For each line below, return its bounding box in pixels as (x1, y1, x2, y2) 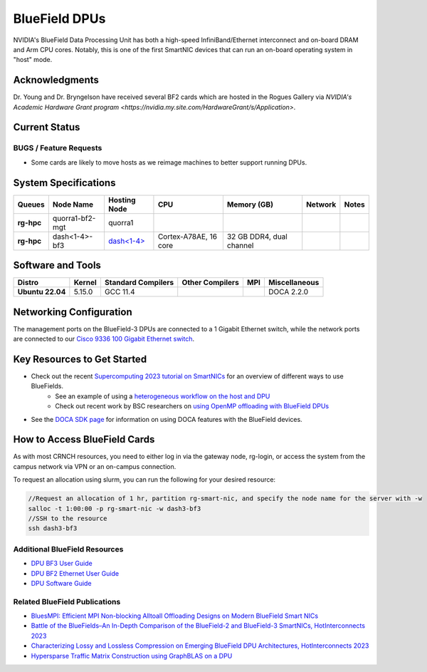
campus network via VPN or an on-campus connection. (13, 462, 176, 470)
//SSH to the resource (28, 515, 107, 523)
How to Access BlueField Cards (13, 433, 155, 445)
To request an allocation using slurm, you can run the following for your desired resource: (13, 475, 276, 484)
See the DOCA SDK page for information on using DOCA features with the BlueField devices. (31, 415, 302, 423)
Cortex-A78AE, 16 (157, 232, 217, 242)
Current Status (13, 121, 80, 133)
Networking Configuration (13, 306, 132, 318)
